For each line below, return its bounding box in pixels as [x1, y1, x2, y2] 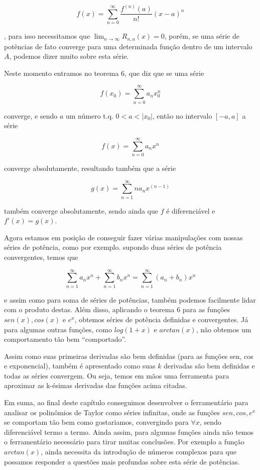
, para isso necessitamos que [4, 31, 90, 41]
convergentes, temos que [4, 252, 78, 262]
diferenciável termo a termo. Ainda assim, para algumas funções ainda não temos [4, 426, 254, 437]
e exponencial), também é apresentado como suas [4, 360, 156, 371]
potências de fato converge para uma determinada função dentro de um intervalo [4, 41, 252, 51]
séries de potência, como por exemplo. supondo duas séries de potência [4, 242, 222, 252]
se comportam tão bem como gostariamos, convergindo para [4, 417, 189, 427]
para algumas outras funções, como [4, 324, 112, 334]
